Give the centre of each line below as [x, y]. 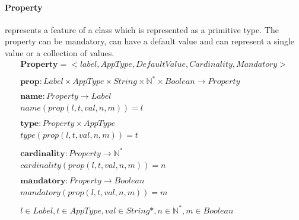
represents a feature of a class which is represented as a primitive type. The [142, 29]
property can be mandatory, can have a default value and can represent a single [150, 41]
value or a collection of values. [60, 52]
